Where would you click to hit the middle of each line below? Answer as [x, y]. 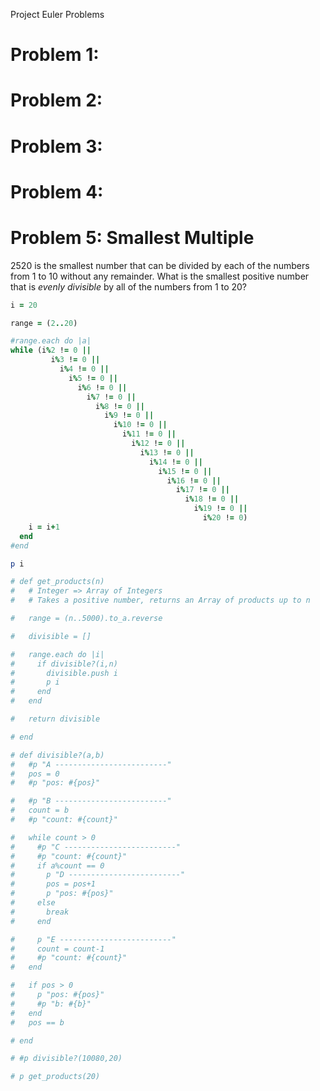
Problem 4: [57, 191]
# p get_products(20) [55, 1077]
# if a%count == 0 [57, 865]
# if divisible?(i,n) [64, 664]
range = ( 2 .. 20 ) [44, 323]
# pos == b [37, 1022]
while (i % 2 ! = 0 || [51, 350]
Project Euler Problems [57, 14]
